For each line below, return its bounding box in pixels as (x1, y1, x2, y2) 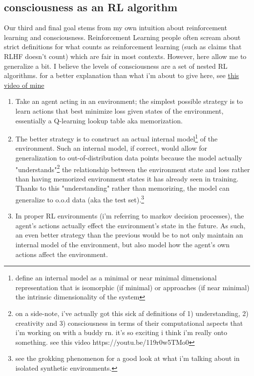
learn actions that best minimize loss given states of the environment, (15, 105, 224, 116)
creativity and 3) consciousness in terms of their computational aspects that (15, 317, 243, 328)
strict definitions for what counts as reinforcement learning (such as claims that (4, 41, 242, 52)
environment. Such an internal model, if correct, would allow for (15, 143, 208, 153)
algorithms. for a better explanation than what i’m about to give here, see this (4, 70, 239, 80)
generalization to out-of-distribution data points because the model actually (15, 152, 242, 162)
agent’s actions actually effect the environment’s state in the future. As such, (15, 220, 246, 230)
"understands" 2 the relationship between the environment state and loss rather (15, 162, 250, 174)
